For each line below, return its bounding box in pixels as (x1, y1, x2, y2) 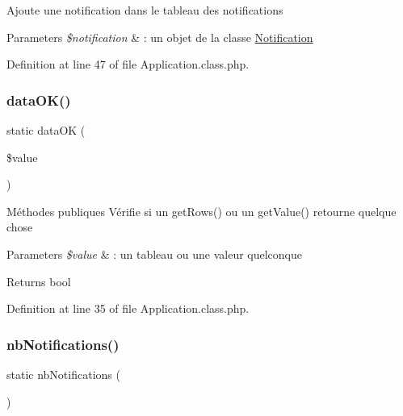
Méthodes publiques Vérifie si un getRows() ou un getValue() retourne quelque (6, 202, 397, 219)
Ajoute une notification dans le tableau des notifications (6, 2, 283, 18)
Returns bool (6, 272, 71, 289)
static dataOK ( (6, 122, 86, 138)
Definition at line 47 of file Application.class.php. (6, 56, 250, 73)
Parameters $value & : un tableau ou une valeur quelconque (6, 245, 303, 262)
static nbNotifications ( (6, 365, 120, 382)
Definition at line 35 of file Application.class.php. (6, 300, 250, 317)
